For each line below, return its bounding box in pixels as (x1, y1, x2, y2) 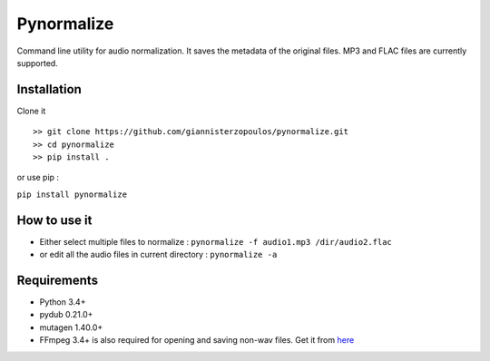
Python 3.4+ (39, 297, 86, 307)
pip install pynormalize (16, 189, 127, 200)
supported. (16, 57, 58, 68)
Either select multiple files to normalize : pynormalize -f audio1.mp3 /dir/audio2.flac (39, 236, 392, 247)
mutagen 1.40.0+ (39, 322, 103, 333)
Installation (16, 82, 82, 97)
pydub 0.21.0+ (39, 309, 93, 320)
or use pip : (16, 172, 59, 183)
